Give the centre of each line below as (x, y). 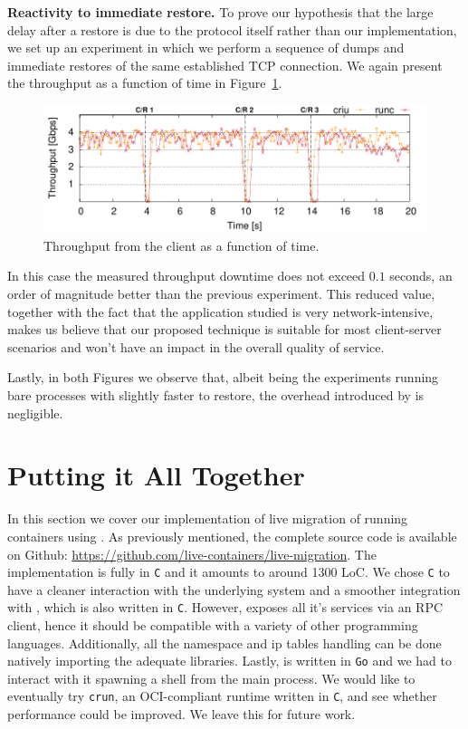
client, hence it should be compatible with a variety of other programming (213, 625)
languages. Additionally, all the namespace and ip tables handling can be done (224, 643)
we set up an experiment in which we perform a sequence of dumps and (206, 48)
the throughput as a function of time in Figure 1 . (145, 83)
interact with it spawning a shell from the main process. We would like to (211, 678)
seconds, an (421, 276)
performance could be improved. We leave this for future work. (181, 714)
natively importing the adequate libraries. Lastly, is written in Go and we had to (229, 661)
